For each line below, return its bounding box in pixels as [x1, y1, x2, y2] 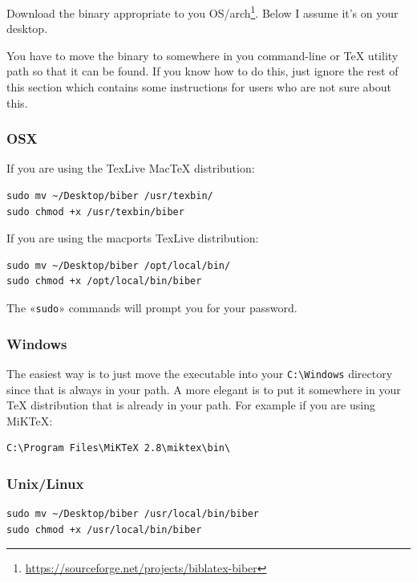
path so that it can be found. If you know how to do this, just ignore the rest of [6, 63, 399, 79]
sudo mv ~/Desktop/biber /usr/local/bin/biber [6, 508, 259, 520]
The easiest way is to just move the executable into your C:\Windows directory [6, 364, 393, 381]
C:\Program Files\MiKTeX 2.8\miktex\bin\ [6, 442, 231, 454]
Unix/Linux [6, 473, 84, 493]
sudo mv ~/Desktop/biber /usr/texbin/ [6, 190, 213, 202]
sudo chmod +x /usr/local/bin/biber [6, 523, 202, 535]
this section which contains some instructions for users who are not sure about [6, 79, 391, 96]
